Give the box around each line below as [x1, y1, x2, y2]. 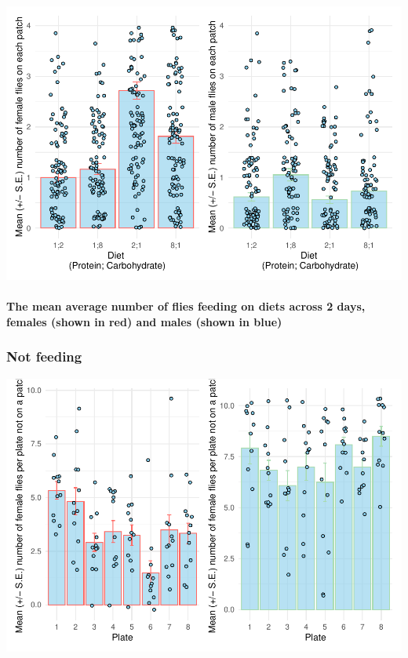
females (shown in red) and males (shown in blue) [6, 313, 282, 329]
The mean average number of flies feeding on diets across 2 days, [6, 298, 366, 314]
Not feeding [6, 347, 82, 366]
